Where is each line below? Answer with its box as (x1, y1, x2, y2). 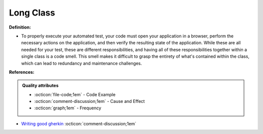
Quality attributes (22, 83, 58, 88)
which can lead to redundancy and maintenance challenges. (21, 60, 142, 66)
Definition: (9, 24, 31, 30)
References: (9, 69, 35, 75)
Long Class (9, 7, 56, 18)
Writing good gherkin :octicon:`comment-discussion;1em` (21, 120, 136, 126)
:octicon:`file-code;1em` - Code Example (34, 91, 116, 97)
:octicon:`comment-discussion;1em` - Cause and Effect (34, 99, 145, 104)
